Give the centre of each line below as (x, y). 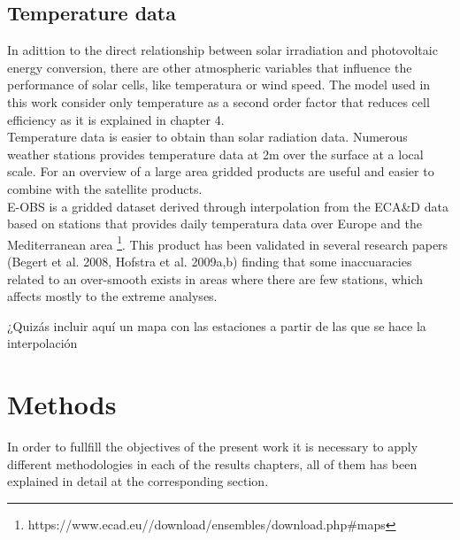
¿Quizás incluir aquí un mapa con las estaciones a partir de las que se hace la (217, 325)
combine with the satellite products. (105, 188)
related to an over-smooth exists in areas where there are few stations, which (215, 278)
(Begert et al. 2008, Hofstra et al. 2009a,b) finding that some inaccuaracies (210, 261)
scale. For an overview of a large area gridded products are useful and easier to (221, 171)
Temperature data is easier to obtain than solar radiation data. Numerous (207, 137)
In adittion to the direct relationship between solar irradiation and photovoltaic (222, 50)
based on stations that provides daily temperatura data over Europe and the (215, 224)
